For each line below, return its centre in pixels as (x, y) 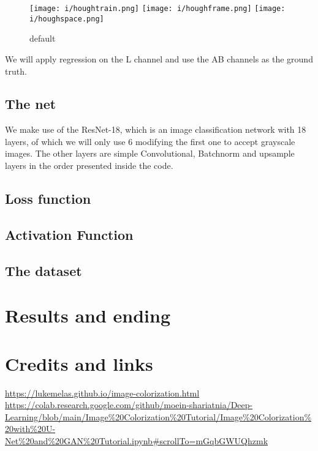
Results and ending (88, 315)
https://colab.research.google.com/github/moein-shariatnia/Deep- (129, 405)
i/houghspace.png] (67, 19)
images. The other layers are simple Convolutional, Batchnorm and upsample (150, 153)
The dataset (44, 270)
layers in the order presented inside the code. (89, 166)
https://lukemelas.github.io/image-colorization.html (102, 393)
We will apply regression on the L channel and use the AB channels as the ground (159, 58)
